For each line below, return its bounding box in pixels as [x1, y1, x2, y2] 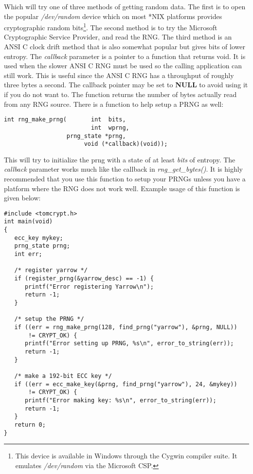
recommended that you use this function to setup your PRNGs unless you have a [4, 174, 246, 183]
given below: [4, 193, 41, 203]
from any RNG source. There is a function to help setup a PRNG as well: [4, 99, 224, 109]
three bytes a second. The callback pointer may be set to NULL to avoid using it [4, 79, 248, 90]
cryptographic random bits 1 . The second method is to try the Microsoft [4, 21, 217, 32]
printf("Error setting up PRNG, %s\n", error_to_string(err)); [24, 340, 234, 347]
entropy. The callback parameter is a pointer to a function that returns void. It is [4, 51, 246, 61]
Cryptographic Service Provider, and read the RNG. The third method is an [4, 32, 232, 42]
